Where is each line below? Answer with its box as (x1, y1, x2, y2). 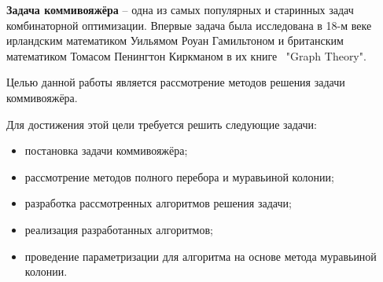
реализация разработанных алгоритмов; (24, 221, 213, 237)
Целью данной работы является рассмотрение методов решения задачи (6, 74, 345, 90)
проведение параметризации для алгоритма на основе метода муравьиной (24, 247, 377, 264)
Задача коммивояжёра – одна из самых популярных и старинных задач (6, 2, 354, 17)
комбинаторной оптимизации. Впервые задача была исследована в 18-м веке (6, 16, 372, 33)
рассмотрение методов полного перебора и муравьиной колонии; (24, 168, 334, 185)
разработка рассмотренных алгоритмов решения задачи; (24, 195, 292, 211)
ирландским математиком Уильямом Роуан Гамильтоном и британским (6, 32, 344, 49)
